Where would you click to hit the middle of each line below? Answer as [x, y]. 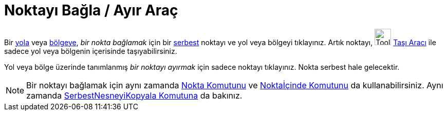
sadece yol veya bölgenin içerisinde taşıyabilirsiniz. [91, 51]
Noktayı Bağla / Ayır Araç [91, 10]
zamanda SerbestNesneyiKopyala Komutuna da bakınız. [134, 95]
